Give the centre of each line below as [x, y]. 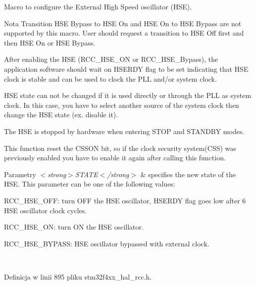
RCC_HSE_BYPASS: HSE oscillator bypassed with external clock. [107, 243]
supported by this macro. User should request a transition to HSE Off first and [124, 33]
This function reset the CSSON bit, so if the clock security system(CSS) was [120, 148]
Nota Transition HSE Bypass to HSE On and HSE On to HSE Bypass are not [123, 23]
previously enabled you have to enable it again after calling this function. [115, 158]
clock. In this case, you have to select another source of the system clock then [122, 105]
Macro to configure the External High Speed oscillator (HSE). [98, 6]
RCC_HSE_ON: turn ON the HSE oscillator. [74, 227]
